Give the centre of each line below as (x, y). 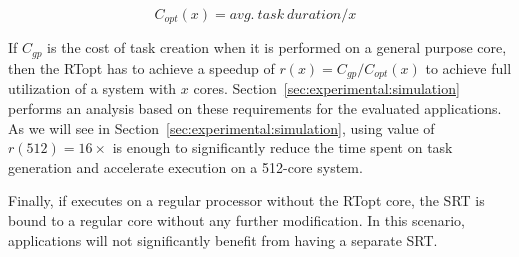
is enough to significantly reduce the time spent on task (282, 147)
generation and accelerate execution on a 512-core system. (185, 166)
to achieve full (468, 67)
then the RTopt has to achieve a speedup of (141, 67)
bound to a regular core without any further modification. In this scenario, (237, 219)
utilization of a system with (92, 88)
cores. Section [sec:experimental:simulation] (326, 88)
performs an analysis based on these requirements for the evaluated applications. (255, 107)
